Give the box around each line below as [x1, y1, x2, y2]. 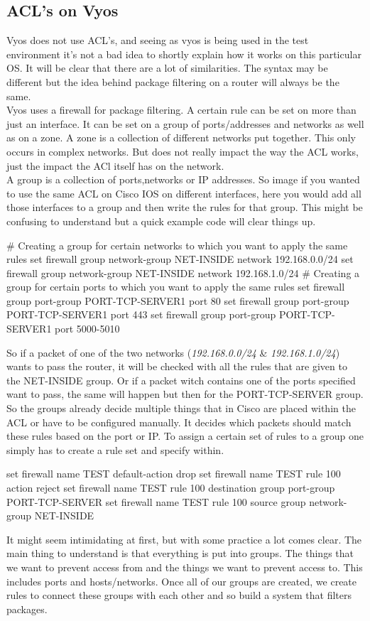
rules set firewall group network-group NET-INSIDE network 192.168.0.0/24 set [6, 252, 354, 266]
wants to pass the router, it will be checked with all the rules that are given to [6, 359, 347, 374]
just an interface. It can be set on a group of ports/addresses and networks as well [6, 116, 364, 131]
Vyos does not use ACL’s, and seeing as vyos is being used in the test [6, 33, 309, 48]
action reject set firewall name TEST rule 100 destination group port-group [6, 480, 335, 495]
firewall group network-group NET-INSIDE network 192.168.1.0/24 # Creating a [6, 265, 360, 280]
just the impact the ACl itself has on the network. [6, 158, 224, 173]
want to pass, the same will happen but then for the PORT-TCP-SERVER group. [6, 387, 364, 401]
